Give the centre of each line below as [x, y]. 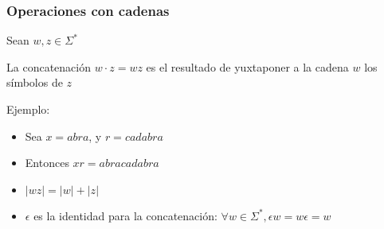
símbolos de [35, 82]
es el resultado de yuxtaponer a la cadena [247, 66]
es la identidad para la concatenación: [125, 215]
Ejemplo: [28, 109]
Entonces [47, 163]
